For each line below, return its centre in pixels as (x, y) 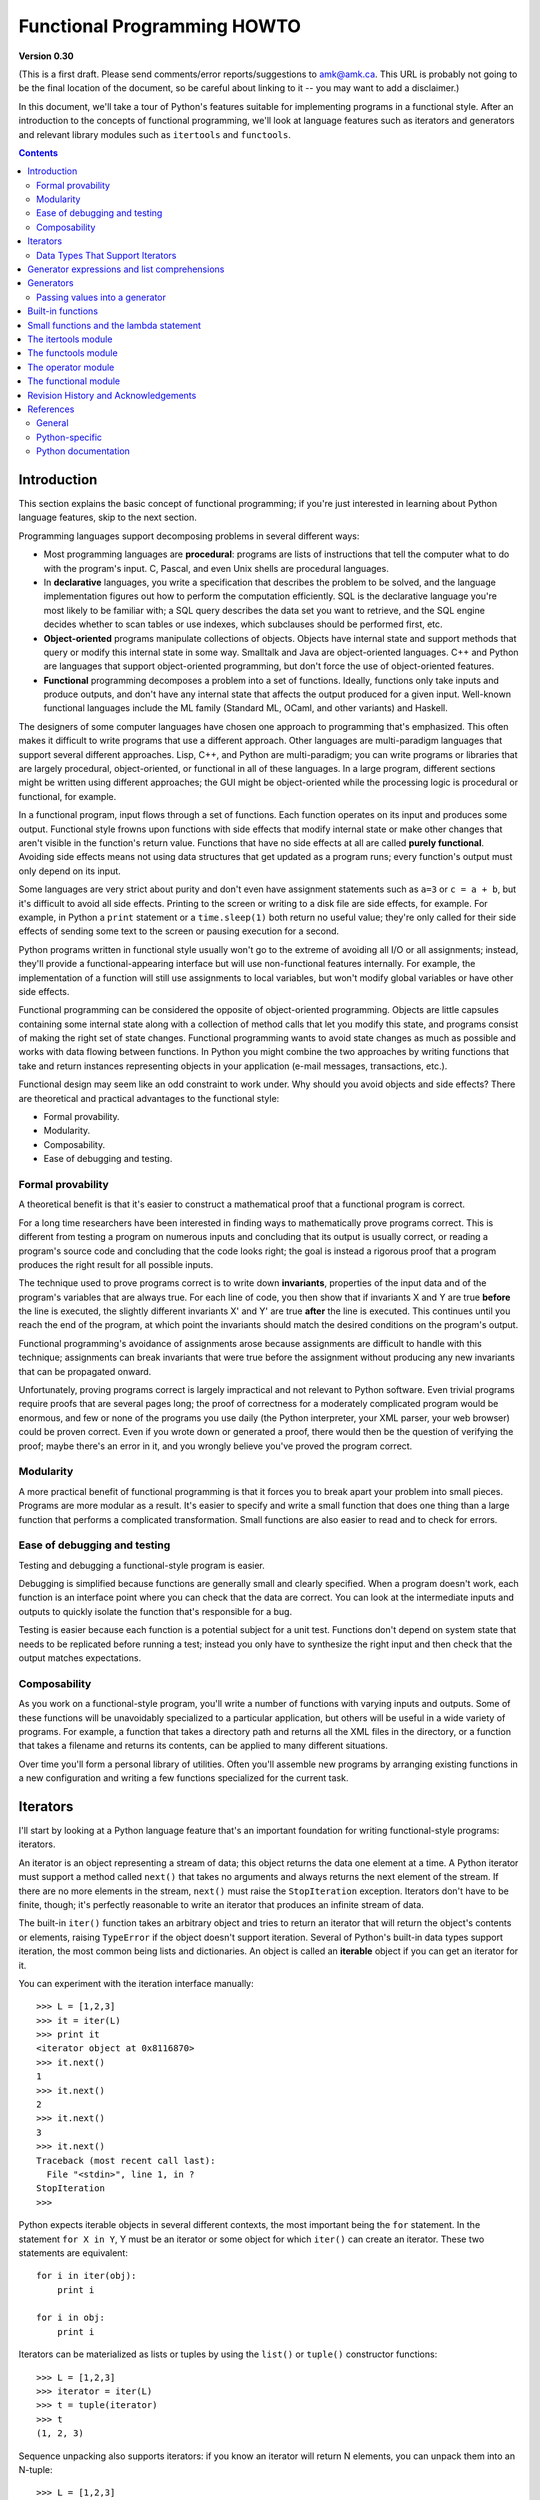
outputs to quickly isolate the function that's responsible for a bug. (155, 1611)
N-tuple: (36, 2469)
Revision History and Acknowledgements (112, 395)
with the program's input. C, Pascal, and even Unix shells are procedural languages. (216, 568)
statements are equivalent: (73, 2252)
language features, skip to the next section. (107, 517)
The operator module (71, 367)
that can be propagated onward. (85, 1371)
